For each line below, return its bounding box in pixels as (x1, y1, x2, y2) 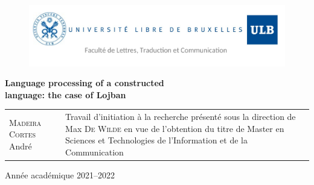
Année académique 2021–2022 (5, 168, 115, 181)
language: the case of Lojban (5, 88, 126, 101)
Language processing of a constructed (5, 77, 164, 89)
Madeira (9, 116, 42, 128)
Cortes (9, 128, 36, 140)
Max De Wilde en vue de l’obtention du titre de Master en (65, 122, 284, 134)
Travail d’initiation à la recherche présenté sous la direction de (65, 110, 296, 123)
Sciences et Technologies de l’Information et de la (65, 134, 248, 146)
